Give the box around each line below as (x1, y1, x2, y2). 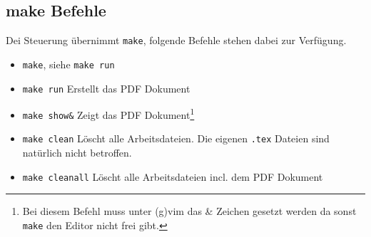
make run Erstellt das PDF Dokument (22, 80, 190, 95)
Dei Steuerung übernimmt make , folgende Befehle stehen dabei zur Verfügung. (6, 33, 347, 48)
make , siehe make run (22, 56, 115, 71)
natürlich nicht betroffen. (22, 145, 132, 160)
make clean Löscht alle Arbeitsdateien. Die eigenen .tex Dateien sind (22, 131, 330, 146)
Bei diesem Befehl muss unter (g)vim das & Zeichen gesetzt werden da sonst (22, 204, 357, 218)
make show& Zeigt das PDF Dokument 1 (22, 105, 195, 122)
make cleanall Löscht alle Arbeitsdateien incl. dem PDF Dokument (22, 169, 323, 184)
